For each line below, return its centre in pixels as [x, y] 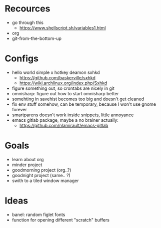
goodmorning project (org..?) [41, 170]
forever [19, 109]
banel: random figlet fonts [38, 215]
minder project [27, 165]
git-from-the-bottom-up [37, 38]
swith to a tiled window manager [45, 181]
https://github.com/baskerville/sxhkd [57, 77]
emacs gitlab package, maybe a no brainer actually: [65, 120]
